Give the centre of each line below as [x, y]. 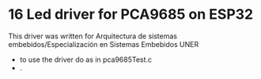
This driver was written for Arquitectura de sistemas [93, 36]
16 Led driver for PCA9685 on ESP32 [131, 14]
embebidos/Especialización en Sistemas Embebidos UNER [104, 44]
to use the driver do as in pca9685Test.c [86, 59]
